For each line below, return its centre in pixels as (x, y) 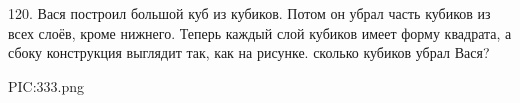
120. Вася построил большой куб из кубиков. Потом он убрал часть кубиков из (249, 13)
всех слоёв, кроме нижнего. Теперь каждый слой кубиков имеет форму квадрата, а (260, 32)
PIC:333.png (46, 85)
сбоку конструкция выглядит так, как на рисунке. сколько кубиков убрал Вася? (249, 52)
